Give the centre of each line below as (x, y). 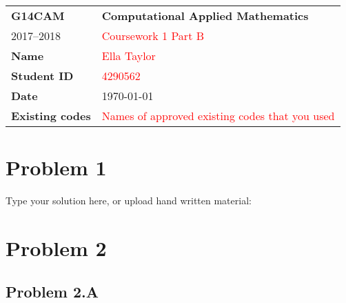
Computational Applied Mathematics (205, 16)
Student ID (42, 76)
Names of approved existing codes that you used (218, 116)
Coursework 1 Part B (153, 36)
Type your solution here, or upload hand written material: (129, 201)
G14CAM (38, 16)
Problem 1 (56, 167)
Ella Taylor (129, 56)
